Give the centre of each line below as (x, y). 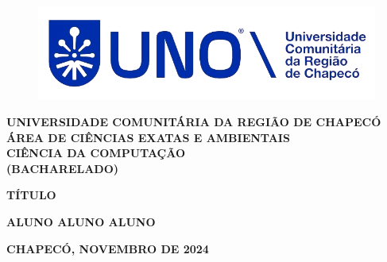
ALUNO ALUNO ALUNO (81, 222)
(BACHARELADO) (63, 168)
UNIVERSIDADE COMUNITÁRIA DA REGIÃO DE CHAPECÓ (194, 122)
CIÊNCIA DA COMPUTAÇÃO (96, 153)
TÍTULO (31, 195)
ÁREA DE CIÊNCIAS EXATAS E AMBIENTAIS (148, 137)
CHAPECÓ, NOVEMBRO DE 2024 (108, 248)
